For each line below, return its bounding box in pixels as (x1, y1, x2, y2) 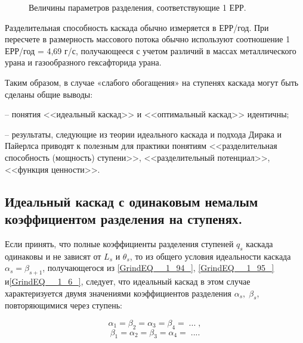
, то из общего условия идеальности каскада (129, 250, 291, 262)
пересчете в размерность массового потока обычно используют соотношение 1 (5, 33, 290, 45)
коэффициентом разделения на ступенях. (5, 209, 243, 227)
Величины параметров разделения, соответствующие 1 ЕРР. (29, 1, 246, 13)
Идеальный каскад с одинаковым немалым (5, 192, 258, 210)
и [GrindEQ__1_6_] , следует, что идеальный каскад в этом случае (5, 275, 251, 287)
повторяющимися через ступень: (5, 299, 122, 311)
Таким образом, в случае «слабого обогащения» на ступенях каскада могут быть (5, 76, 299, 88)
